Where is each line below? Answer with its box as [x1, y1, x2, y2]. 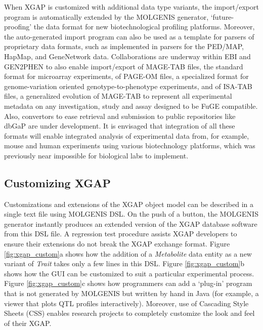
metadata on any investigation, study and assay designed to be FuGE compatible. [4, 100, 258, 111]
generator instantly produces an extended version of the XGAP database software [4, 218, 257, 229]
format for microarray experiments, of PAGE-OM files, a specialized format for [4, 71, 249, 81]
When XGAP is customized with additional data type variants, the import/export [4, 2, 259, 12]
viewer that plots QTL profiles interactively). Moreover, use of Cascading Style [4, 298, 249, 308]
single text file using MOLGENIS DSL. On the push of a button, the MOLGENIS [4, 209, 258, 219]
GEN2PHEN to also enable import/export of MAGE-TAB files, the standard [4, 61, 243, 71]
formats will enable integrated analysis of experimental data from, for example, [4, 130, 249, 141]
